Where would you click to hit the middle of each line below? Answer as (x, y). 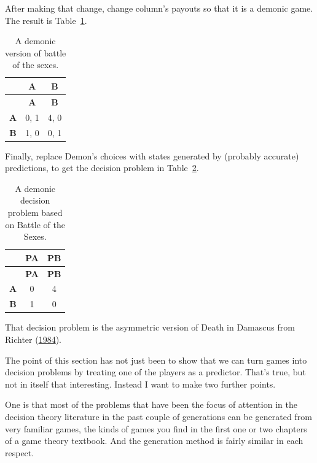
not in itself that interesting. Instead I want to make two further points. (140, 384)
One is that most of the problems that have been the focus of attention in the (151, 404)
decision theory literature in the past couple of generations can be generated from (158, 416)
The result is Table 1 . (46, 20)
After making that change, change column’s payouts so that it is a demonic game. (159, 8)
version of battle (36, 52)
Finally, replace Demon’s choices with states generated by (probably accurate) (152, 155)
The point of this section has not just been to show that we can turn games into (156, 360)
